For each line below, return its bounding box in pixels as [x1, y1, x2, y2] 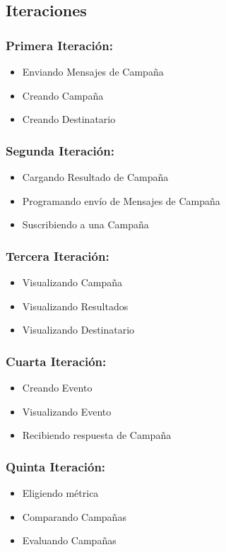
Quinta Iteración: [6, 457, 106, 475]
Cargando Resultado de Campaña [22, 170, 169, 184]
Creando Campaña [22, 88, 104, 102]
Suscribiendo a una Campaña [22, 217, 149, 232]
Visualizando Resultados [22, 298, 129, 313]
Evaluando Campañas [22, 533, 117, 548]
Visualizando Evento [22, 404, 112, 418]
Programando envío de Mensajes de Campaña [22, 193, 220, 208]
